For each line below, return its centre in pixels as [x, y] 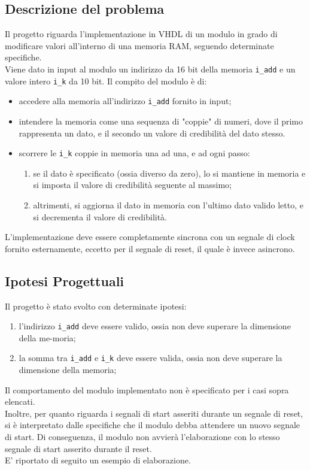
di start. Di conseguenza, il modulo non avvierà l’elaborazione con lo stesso [142, 437]
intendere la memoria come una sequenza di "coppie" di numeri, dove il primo [161, 121]
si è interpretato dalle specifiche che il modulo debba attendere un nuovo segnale [153, 425]
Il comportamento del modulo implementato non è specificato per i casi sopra [147, 389]
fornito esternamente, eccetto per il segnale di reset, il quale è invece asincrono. [150, 248]
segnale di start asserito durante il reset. [78, 448]
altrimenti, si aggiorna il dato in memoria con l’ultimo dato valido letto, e [168, 204]
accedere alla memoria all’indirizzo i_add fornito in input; [125, 101]
